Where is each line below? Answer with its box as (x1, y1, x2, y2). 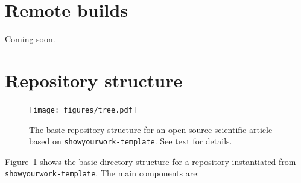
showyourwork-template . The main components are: (5, 167, 200, 179)
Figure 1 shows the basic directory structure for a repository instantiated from (5, 155, 296, 167)
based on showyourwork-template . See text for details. (29, 135, 232, 147)
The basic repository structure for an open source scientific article (29, 123, 273, 135)
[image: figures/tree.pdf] (29, 105, 137, 114)
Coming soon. (5, 33, 55, 45)
